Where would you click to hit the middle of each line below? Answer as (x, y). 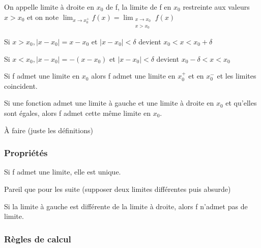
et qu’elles (241, 103)
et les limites (237, 76)
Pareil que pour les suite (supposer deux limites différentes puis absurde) (118, 189)
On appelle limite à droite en (49, 7)
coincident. (21, 85)
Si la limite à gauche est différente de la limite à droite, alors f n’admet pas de (126, 206)
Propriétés (26, 153)
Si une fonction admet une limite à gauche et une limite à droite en (109, 103)
